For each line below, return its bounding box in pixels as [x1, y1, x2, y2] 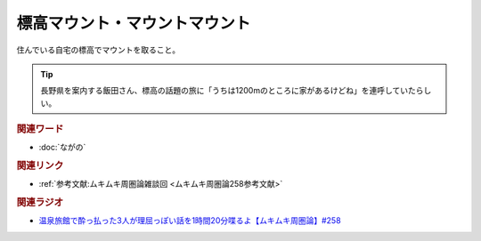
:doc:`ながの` [38, 142, 86, 153]
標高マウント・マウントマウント [16, 13, 251, 33]
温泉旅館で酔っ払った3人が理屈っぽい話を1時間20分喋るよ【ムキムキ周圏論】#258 [38, 215, 342, 226]
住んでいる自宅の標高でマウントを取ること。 [16, 44, 181, 55]
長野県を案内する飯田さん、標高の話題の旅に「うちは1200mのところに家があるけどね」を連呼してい [40, 85, 409, 96]
